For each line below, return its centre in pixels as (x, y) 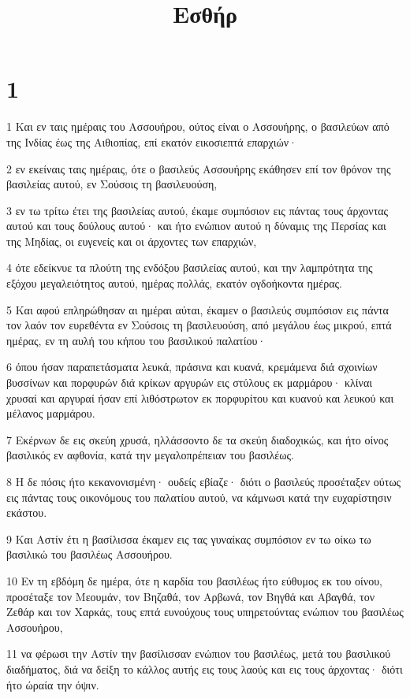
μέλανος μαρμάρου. (51, 413)
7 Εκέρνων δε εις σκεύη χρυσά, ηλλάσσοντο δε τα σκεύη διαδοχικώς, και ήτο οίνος (198, 439)
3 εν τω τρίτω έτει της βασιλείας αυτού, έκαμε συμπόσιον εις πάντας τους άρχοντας (198, 210)
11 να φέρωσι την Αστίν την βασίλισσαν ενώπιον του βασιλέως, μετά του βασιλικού (199, 653)
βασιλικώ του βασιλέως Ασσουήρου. (89, 554)
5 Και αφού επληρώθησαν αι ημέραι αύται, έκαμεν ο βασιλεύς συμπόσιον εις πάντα (198, 309)
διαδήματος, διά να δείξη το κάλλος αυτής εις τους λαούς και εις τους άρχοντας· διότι (205, 668)
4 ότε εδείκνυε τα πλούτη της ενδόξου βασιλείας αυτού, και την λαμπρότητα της (190, 267)
